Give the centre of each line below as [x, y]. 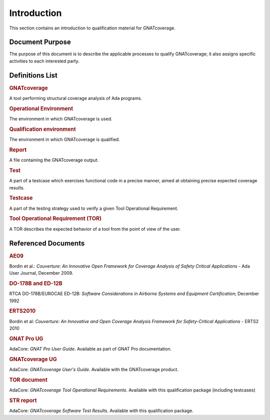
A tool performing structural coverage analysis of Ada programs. [76, 98]
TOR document [28, 380]
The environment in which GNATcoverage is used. [61, 119]
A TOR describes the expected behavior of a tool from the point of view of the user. [95, 229]
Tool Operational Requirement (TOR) [55, 219]
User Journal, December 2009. [41, 273]
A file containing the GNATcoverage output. [54, 160]
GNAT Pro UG [26, 339]
